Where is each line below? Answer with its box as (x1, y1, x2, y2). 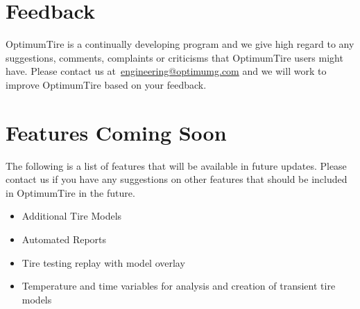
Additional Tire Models (22, 209, 122, 223)
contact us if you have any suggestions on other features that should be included (6, 172, 348, 186)
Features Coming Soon (6, 118, 227, 146)
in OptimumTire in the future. (6, 185, 135, 200)
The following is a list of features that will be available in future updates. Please (6, 158, 347, 173)
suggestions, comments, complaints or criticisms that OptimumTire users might (6, 50, 343, 64)
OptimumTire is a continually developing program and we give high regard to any (6, 37, 354, 51)
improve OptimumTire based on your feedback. (6, 77, 207, 91)
